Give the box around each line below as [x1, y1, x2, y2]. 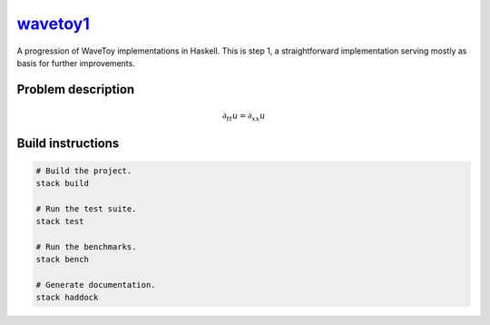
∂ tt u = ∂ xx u [222, 111, 266, 123]
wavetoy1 [16, 14, 91, 34]
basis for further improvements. [16, 57, 135, 68]
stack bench [35, 254, 90, 265]
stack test [35, 216, 84, 227]
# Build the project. [35, 165, 132, 176]
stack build [35, 178, 90, 188]
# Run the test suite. [35, 203, 137, 213]
